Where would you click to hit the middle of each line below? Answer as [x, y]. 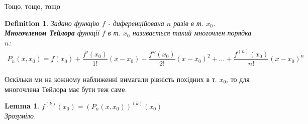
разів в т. [189, 23]
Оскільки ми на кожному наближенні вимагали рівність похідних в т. [111, 79]
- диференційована [136, 23]
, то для [238, 79]
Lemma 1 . [22, 106]
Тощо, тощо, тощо [32, 6]
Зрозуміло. [20, 116]
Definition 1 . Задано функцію [52, 23]
